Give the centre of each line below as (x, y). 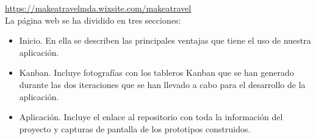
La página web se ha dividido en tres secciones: (93, 20)
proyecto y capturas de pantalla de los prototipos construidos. (135, 128)
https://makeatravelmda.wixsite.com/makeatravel (98, 8)
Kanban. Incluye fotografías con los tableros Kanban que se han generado (156, 73)
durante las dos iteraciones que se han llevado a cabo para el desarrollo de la (162, 84)
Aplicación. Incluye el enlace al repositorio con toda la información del (151, 117)
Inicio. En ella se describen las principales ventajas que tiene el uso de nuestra (165, 40)
